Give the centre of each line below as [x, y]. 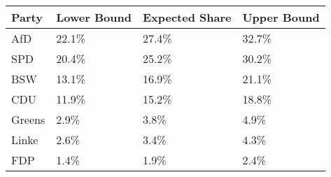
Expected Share [187, 17]
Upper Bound [281, 17]
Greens [28, 119]
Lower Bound [94, 17]
